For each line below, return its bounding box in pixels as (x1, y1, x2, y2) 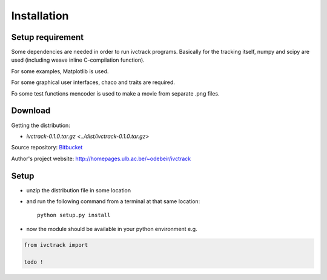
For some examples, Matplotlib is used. (11, 67, 109, 75)
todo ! (24, 258, 44, 265)
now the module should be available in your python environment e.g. (26, 225, 197, 232)
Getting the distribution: (11, 122, 71, 129)
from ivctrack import (24, 241, 88, 248)
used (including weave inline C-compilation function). (11, 56, 145, 63)
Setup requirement (11, 32, 84, 42)
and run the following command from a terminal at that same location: (26, 198, 200, 205)
